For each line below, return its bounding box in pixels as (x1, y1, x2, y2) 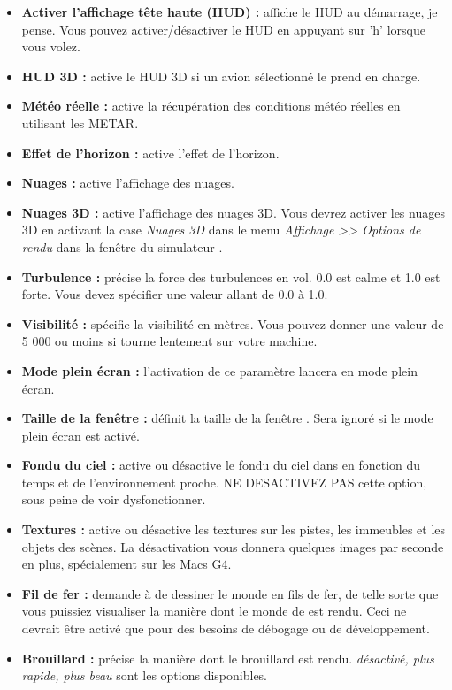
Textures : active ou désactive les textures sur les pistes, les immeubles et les (21, 520, 446, 539)
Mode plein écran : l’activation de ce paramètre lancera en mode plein (21, 361, 418, 379)
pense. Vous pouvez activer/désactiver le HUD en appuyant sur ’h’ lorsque (21, 19, 425, 38)
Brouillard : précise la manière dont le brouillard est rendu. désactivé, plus (21, 648, 434, 667)
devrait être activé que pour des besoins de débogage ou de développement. (21, 619, 430, 638)
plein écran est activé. (21, 425, 140, 444)
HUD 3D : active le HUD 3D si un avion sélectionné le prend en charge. (21, 66, 421, 85)
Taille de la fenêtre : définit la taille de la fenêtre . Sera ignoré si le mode (21, 409, 433, 427)
